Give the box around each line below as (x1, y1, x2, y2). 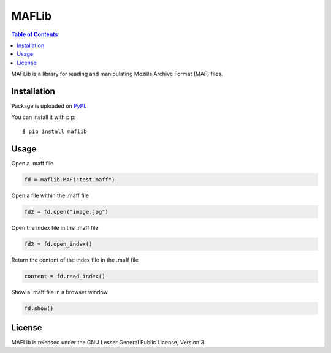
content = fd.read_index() (24, 273, 105, 279)
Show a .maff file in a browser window (11, 288, 108, 295)
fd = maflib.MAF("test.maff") (24, 176, 115, 183)
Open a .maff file (11, 159, 54, 167)
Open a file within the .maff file (11, 192, 89, 199)
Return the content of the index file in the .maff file (11, 256, 139, 264)
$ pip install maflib (22, 127, 87, 135)
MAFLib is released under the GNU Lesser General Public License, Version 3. (11, 339, 206, 346)
